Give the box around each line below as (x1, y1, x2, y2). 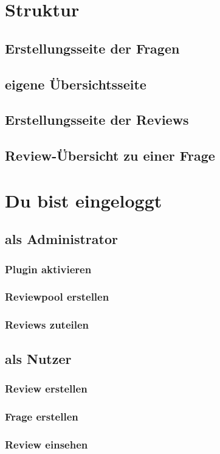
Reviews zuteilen (5, 317, 89, 332)
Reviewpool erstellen (5, 289, 109, 304)
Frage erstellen (5, 408, 78, 424)
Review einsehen (5, 436, 88, 452)
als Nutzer (5, 349, 72, 368)
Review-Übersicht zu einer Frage (5, 146, 215, 165)
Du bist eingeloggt (5, 187, 162, 212)
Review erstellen (5, 380, 88, 396)
